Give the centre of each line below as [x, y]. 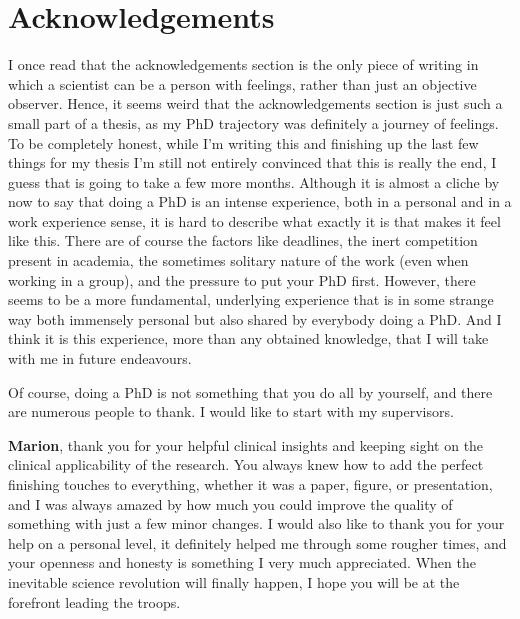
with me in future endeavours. [100, 358]
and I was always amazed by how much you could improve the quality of [230, 503]
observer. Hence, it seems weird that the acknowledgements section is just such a [255, 103]
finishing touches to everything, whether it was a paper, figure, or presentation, [250, 484]
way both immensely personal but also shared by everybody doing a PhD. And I [255, 318]
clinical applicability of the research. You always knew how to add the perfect [246, 464]
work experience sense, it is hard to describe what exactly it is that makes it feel [254, 220]
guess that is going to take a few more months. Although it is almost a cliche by [254, 181]
